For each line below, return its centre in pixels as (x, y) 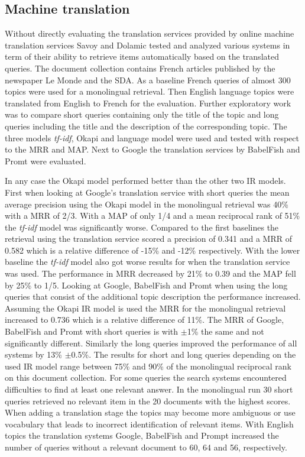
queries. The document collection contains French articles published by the (140, 68)
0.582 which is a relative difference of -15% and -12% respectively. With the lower (152, 250)
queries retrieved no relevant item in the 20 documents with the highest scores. (148, 401)
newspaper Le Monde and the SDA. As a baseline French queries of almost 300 (148, 80)
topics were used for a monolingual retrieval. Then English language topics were (150, 91)
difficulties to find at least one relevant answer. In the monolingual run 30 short (149, 389)
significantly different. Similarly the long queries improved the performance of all (151, 343)
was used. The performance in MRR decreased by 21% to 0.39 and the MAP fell (150, 273)
